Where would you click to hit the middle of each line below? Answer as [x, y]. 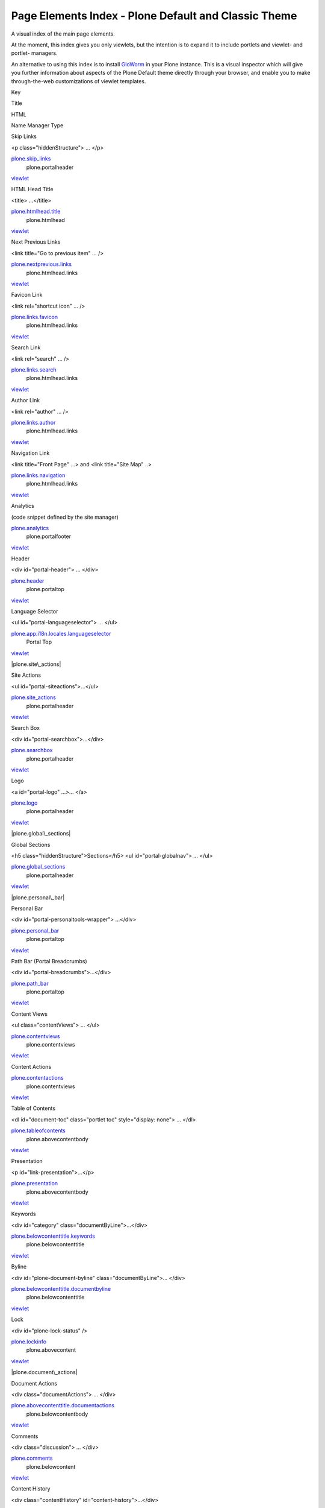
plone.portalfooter [49, 536]
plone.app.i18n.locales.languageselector [61, 633]
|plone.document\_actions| [44, 1372]
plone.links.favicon [35, 317]
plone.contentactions [37, 1078]
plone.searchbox [32, 750]
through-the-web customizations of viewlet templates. [79, 81]
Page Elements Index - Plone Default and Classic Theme [154, 16]
